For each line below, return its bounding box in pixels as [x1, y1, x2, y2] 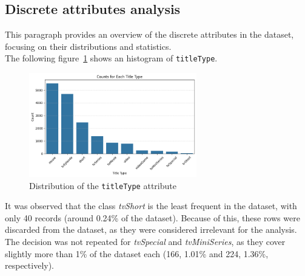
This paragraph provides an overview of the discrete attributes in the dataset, [5, 28, 294, 41]
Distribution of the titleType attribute [29, 179, 176, 191]
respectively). [5, 259, 55, 272]
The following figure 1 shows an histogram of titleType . [5, 52, 218, 64]
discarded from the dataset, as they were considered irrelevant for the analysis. [5, 223, 297, 236]
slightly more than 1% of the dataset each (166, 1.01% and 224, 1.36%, [5, 247, 269, 260]
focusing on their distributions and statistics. [5, 40, 172, 52]
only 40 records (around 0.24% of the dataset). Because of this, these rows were [5, 211, 300, 224]
